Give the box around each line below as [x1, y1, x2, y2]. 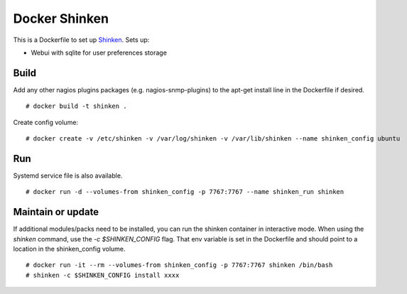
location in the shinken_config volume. [13, 245, 126, 253]
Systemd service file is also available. [13, 171, 123, 180]
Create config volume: [13, 118, 78, 126]
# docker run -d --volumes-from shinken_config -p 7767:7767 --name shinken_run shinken [26, 188, 344, 196]
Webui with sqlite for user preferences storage [31, 48, 167, 57]
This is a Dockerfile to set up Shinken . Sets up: [13, 36, 150, 44]
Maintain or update [13, 206, 99, 218]
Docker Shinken [13, 11, 109, 26]
